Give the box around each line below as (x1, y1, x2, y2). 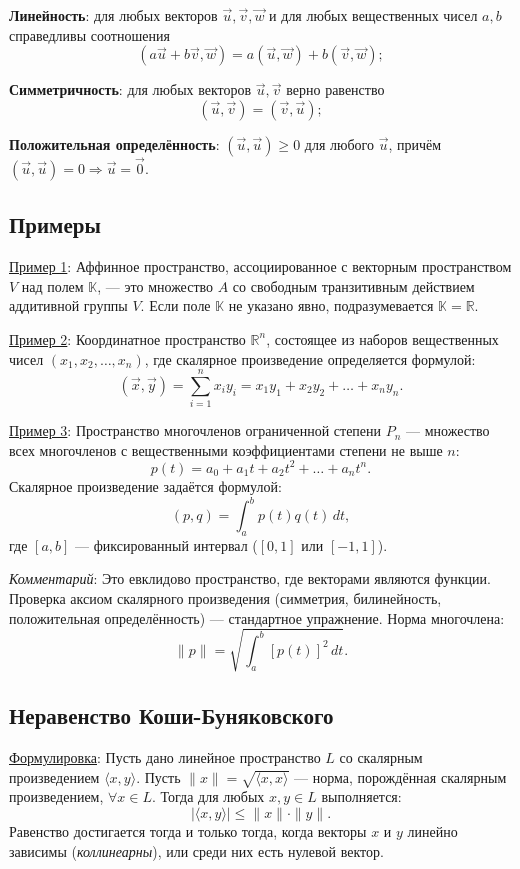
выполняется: (321, 786, 402, 807)
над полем (21, 275, 84, 296)
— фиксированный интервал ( (75, 534, 258, 555)
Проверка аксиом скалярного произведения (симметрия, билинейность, (9, 588, 442, 609)
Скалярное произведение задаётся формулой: (9, 475, 282, 496)
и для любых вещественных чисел (269, 5, 478, 25)
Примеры (9, 209, 101, 240)
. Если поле (140, 295, 211, 316)
